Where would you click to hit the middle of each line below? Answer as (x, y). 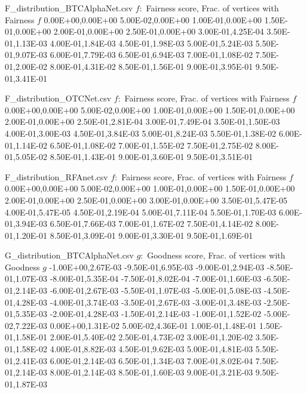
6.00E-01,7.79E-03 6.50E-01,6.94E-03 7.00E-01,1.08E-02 (151, 55)
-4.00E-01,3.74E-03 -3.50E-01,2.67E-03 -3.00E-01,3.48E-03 (156, 302)
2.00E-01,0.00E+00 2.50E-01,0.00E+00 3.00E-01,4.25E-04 (159, 31)
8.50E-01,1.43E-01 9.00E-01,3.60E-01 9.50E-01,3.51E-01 (151, 157)
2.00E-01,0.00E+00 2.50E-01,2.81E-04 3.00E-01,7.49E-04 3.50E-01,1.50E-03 (142, 121)
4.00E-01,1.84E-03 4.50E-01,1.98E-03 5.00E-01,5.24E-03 (151, 43)
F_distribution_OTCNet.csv (58, 98)
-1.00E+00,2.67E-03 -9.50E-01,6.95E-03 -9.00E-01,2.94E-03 (157, 267)
